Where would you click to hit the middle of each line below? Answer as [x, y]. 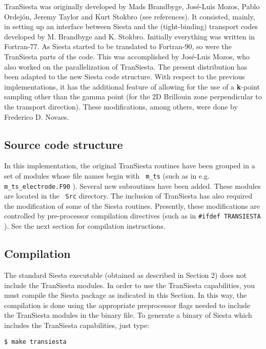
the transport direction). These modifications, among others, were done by [121, 106]
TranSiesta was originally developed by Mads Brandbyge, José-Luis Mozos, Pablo [132, 6]
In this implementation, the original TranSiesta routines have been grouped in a [130, 166]
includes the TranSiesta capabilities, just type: [77, 325]
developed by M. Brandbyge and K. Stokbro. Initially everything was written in [129, 36]
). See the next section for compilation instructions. [85, 226]
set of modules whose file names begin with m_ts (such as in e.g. [107, 175]
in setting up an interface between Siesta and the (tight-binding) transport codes [131, 26]
